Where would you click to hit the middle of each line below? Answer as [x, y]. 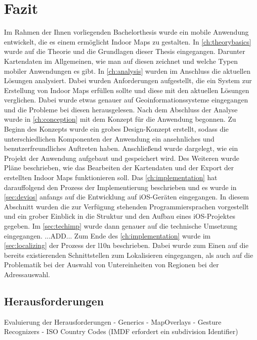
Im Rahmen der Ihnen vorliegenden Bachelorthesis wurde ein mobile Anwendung [126, 32]
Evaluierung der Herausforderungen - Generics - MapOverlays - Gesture [113, 321]
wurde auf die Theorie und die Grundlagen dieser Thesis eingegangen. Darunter [125, 51]
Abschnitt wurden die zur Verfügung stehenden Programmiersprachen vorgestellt [127, 206]
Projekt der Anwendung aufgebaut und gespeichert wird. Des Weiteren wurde [122, 158]
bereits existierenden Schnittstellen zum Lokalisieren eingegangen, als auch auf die [128, 255]
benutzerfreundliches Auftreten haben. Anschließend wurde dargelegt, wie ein [121, 148]
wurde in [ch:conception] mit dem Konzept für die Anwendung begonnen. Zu [120, 119]
